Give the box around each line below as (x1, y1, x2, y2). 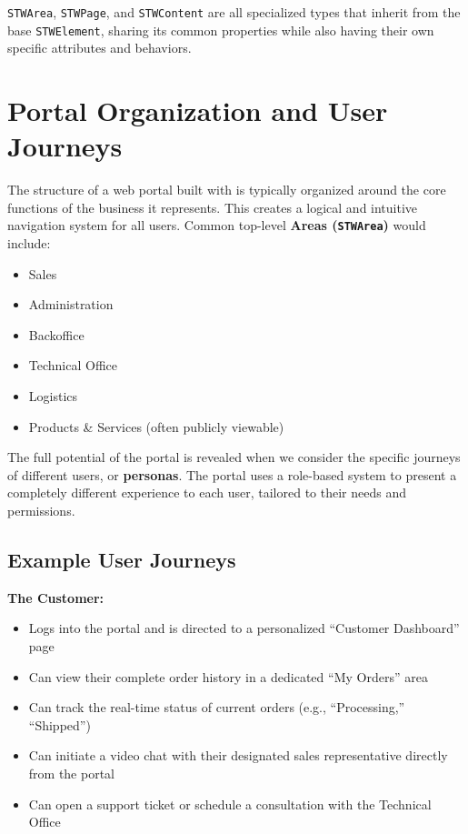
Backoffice (28, 325, 85, 344)
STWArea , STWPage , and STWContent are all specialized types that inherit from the (7, 3, 461, 21)
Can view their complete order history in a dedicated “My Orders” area (28, 667, 428, 686)
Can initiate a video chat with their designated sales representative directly (28, 746, 448, 765)
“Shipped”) (28, 715, 91, 734)
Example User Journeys (7, 545, 236, 573)
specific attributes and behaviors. (7, 38, 192, 57)
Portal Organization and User (7, 92, 388, 129)
